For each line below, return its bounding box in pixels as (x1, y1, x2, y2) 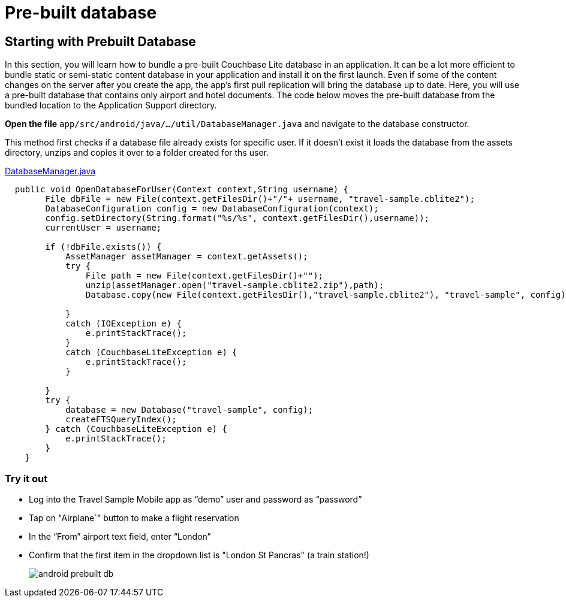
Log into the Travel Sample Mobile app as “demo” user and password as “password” (29, 494, 362, 504)
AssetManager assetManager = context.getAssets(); (65, 252, 308, 262)
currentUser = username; (45, 223, 162, 233)
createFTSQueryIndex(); (65, 415, 177, 425)
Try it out (5, 472, 48, 485)
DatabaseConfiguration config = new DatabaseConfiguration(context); (45, 204, 379, 214)
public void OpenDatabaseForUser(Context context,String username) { (14, 184, 349, 195)
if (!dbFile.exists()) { (45, 242, 162, 252)
